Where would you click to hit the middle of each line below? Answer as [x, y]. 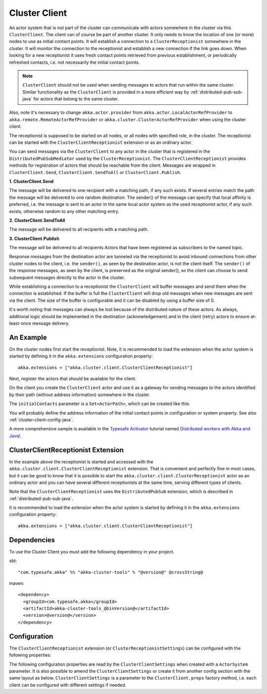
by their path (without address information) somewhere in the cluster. [80, 394]
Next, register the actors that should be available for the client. [73, 379]
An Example [28, 337]
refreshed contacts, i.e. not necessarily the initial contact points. [75, 62]
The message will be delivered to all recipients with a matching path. [79, 230]
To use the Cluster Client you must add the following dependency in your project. [92, 552]
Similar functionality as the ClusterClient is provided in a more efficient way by [106, 92]
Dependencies [32, 540]
